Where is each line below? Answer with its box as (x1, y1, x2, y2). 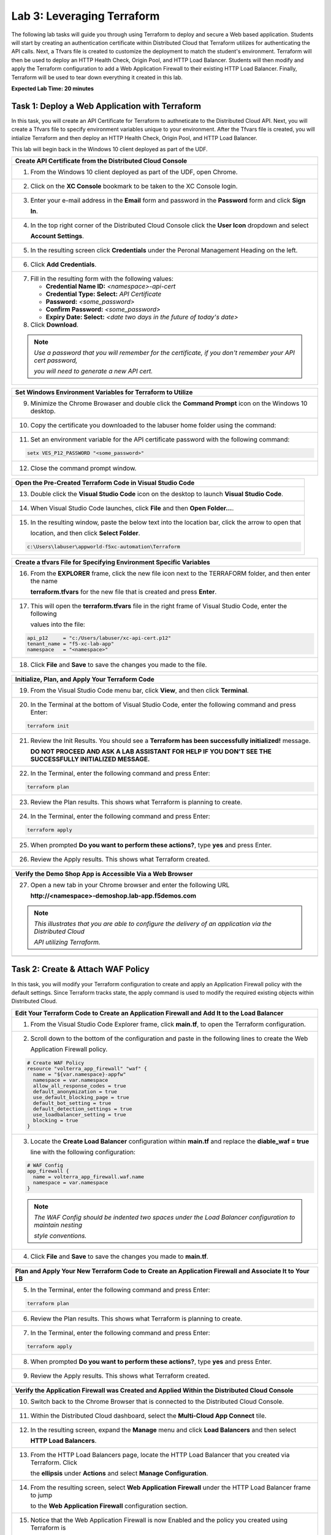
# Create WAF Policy (26, 1059, 85, 1066)
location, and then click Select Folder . (30, 529, 140, 537)
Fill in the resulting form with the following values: (30, 274, 174, 283)
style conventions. (34, 1232, 87, 1240)
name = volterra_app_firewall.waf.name (32, 1173, 144, 1180)
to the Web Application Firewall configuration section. (30, 1501, 188, 1510)
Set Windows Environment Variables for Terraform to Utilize (15, 388, 193, 397)
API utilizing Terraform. (34, 938, 101, 947)
